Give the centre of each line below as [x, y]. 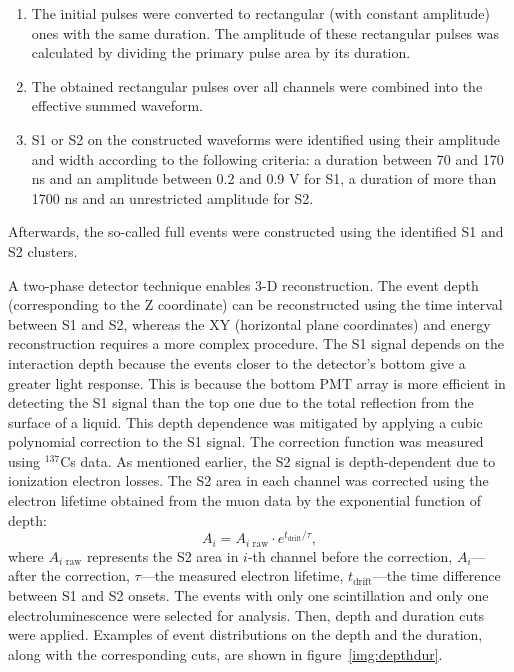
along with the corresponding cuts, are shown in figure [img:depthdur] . [225, 653]
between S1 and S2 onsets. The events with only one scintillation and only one [248, 594]
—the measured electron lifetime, [242, 575]
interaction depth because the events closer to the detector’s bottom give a [237, 362]
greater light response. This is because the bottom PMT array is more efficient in [257, 382]
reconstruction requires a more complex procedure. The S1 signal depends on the [256, 343]
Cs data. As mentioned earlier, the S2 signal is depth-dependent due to [278, 460]
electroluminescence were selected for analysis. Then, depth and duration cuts [246, 614]
